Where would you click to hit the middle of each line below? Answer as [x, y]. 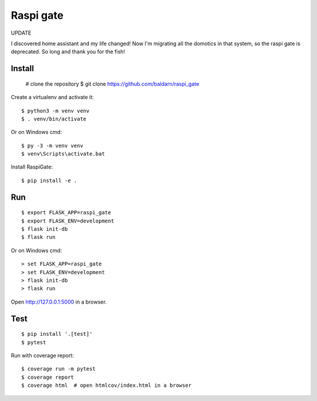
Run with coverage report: [43, 355]
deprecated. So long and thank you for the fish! [68, 52]
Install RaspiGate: [32, 167]
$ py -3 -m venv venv [52, 146]
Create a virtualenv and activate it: [52, 97]
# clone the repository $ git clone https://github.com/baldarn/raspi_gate [112, 84]
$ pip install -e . [49, 180]
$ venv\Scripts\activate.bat [63, 154]
